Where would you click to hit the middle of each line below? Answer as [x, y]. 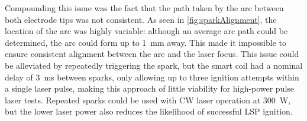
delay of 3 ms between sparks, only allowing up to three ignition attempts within [152, 77]
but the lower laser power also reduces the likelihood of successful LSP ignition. [149, 111]
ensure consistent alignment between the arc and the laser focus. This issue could [152, 54]
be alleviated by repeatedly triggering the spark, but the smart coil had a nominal [154, 65]
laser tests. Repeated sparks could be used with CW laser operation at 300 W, [148, 100]
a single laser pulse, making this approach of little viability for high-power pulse [150, 88]
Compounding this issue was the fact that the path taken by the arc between [144, 8]
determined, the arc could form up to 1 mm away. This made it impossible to [146, 42]
